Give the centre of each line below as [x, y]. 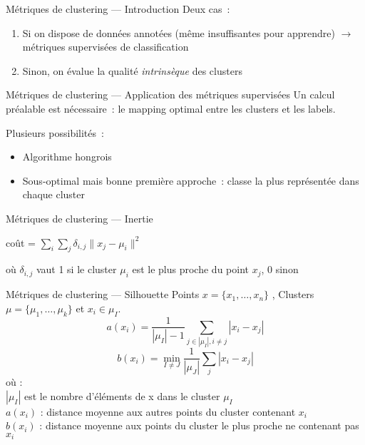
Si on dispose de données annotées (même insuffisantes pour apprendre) [179, 32]
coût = [21, 242]
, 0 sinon [280, 269]
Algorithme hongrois [67, 157]
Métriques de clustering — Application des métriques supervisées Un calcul [170, 94]
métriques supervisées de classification [106, 47]
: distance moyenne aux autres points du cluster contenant [168, 411]
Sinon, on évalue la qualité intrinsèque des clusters [132, 70]
